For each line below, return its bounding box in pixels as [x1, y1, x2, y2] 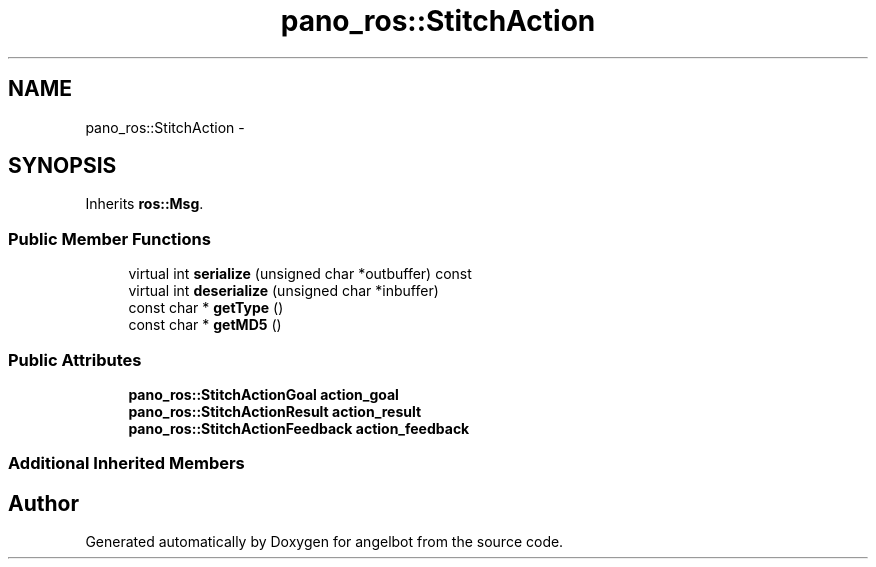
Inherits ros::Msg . [85, 195, 204, 213]
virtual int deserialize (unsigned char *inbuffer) [128, 282, 439, 300]
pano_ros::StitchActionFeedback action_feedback [128, 419, 470, 437]
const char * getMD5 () [128, 316, 282, 334]
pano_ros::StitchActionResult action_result [128, 402, 422, 420]
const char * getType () [128, 299, 284, 317]
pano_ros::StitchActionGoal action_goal [128, 385, 399, 403]
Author [8, 490, 79, 516]
